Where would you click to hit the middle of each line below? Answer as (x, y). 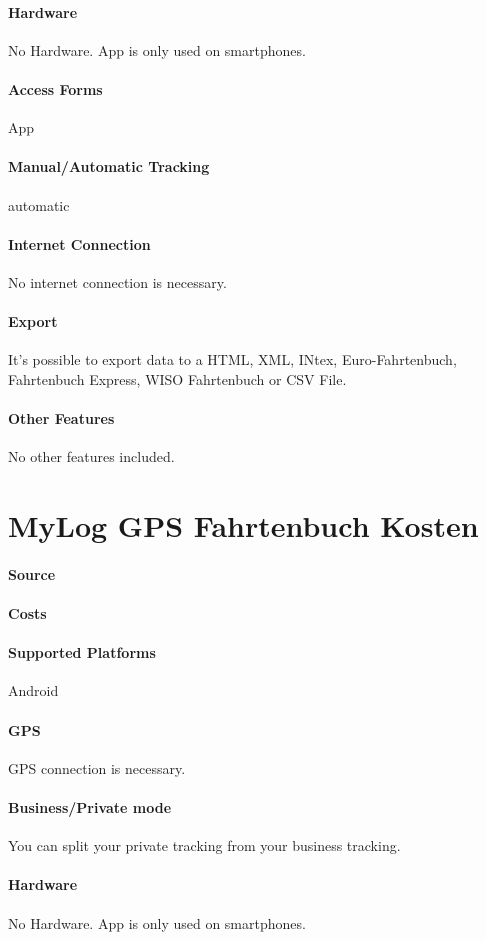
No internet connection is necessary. (117, 281)
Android (33, 690)
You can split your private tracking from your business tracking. (204, 845)
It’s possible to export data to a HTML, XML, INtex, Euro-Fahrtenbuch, (232, 359)
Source (32, 573)
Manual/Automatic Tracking (109, 166)
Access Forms (55, 88)
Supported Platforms (82, 652)
